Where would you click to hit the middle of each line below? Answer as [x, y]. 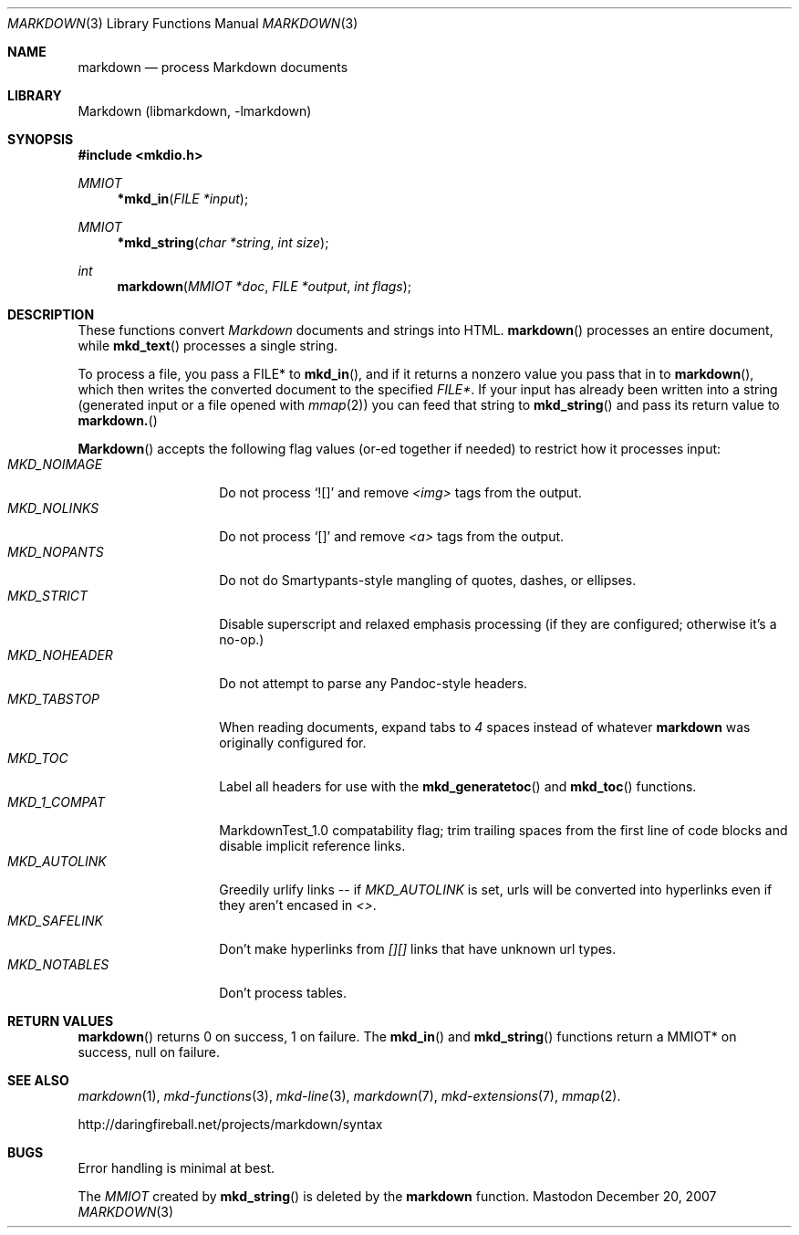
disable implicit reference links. [312, 846]
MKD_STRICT [47, 596]
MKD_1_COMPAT [57, 802]
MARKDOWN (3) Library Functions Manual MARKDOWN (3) [183, 23]
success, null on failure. [149, 1052]
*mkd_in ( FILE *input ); [183, 199]
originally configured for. [293, 743]
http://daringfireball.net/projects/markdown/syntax [230, 1124]
